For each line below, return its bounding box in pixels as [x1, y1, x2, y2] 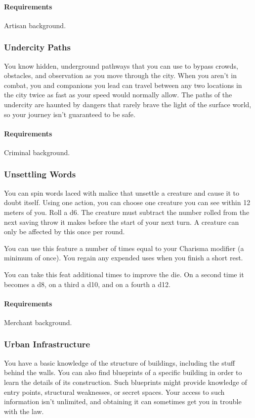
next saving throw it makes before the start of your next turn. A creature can [4, 216, 239, 227]
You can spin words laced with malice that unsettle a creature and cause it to [4, 187, 239, 198]
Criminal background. [4, 147, 70, 157]
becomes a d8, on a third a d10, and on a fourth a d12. [4, 279, 170, 289]
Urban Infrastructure [4, 338, 90, 350]
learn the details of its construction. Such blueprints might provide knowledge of [4, 376, 247, 387]
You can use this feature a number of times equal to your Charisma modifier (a [4, 243, 244, 253]
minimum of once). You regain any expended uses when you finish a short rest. [4, 252, 243, 263]
